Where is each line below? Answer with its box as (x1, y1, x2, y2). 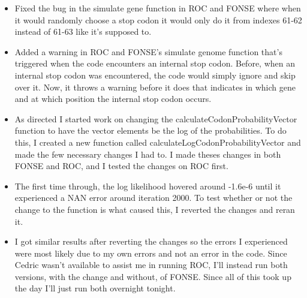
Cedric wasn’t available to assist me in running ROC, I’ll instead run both (14, 258, 288, 271)
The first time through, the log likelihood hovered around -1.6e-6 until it (14, 179, 281, 192)
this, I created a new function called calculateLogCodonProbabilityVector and (14, 136, 301, 148)
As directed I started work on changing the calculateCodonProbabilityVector (14, 112, 297, 125)
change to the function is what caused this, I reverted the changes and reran (14, 203, 295, 215)
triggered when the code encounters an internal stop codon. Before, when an (14, 57, 296, 70)
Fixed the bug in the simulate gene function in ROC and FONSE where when (14, 2, 301, 14)
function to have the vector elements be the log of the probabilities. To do (14, 124, 287, 137)
